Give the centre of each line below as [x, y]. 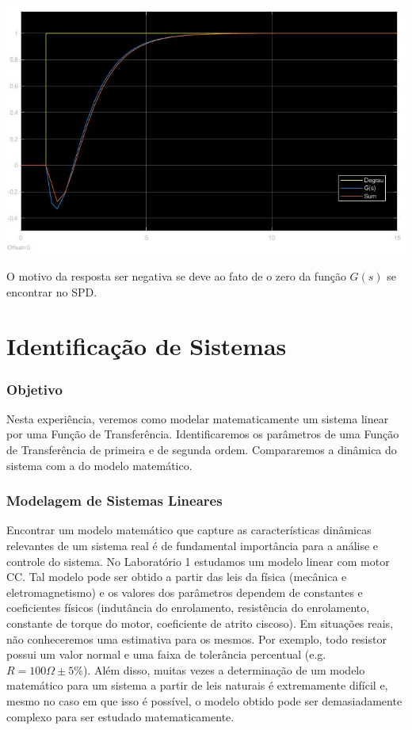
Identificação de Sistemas [147, 346]
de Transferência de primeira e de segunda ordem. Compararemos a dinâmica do [202, 450]
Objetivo [34, 389]
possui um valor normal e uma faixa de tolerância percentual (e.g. [166, 654]
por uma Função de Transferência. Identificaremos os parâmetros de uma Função [203, 434]
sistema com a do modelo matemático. [99, 465]
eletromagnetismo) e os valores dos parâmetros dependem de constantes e [185, 592]
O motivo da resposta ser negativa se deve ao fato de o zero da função [176, 276]
